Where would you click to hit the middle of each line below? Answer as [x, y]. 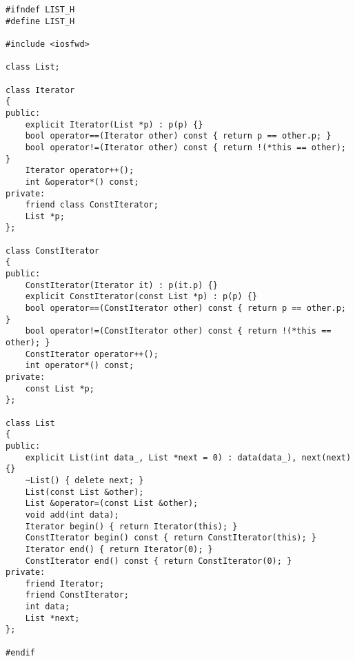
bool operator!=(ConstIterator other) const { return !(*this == [178, 331]
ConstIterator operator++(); [92, 354]
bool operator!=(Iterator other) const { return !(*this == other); [185, 147]
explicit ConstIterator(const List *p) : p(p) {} [141, 297]
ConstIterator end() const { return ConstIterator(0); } [159, 561]
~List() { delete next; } [84, 480]
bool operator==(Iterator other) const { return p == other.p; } [178, 136]
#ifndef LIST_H [40, 10]
